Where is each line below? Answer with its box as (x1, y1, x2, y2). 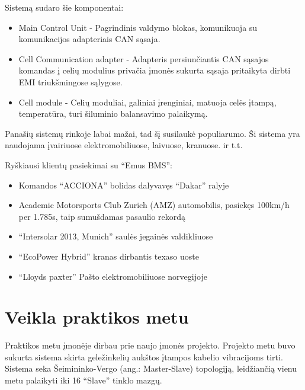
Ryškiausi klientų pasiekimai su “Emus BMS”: (5, 158, 172, 171)
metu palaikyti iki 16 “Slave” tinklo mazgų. (5, 374, 162, 386)
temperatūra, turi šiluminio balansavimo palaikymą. (18, 107, 208, 120)
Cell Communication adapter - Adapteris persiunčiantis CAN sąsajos (18, 52, 269, 65)
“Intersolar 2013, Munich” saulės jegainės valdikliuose (18, 230, 213, 242)
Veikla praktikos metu (5, 305, 189, 329)
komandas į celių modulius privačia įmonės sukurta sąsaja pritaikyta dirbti (18, 64, 291, 76)
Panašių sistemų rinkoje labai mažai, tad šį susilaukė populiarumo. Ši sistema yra (5, 127, 300, 139)
